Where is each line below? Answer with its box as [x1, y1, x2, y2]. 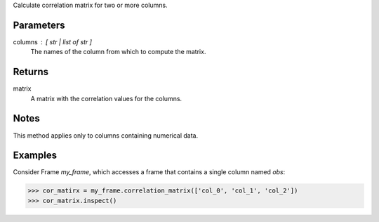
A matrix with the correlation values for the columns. [30, 94, 182, 103]
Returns [13, 66, 49, 78]
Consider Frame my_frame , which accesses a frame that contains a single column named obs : [13, 168, 286, 176]
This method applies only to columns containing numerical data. [13, 131, 199, 140]
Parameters [13, 19, 65, 31]
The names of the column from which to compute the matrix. [30, 48, 206, 56]
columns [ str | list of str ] [13, 37, 93, 46]
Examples [13, 150, 58, 162]
